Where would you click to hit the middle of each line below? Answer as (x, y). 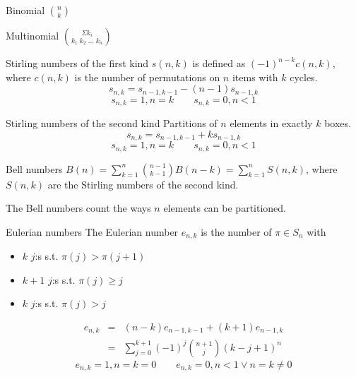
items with (255, 77)
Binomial (25, 10)
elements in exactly (271, 123)
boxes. (338, 123)
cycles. (304, 77)
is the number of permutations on (147, 77)
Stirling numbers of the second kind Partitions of (112, 123)
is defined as (219, 63)
